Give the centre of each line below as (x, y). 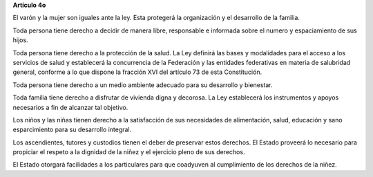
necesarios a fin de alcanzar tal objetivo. (70, 107)
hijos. (20, 40)
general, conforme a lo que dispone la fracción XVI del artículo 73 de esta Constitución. (137, 72)
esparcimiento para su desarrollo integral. (72, 130)
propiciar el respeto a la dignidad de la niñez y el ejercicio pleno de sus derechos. (129, 152)
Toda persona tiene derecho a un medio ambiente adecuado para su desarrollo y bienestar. (143, 85)
